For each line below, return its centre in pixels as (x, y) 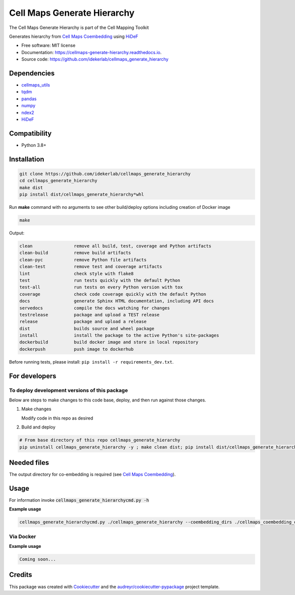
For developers (33, 376)
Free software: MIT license (48, 45)
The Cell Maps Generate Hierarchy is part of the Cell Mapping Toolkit (79, 28)
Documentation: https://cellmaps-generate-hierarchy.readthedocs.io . (91, 52)
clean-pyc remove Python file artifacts (83, 260)
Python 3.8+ (34, 145)
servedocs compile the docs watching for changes (95, 308)
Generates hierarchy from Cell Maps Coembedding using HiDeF (74, 36)
